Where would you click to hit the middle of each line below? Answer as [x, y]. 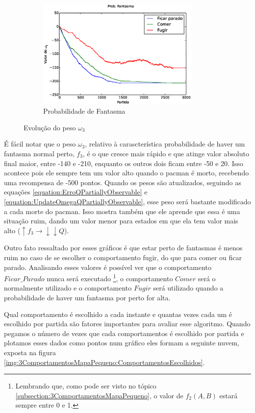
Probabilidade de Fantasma [84, 111]
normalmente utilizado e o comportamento [68, 288]
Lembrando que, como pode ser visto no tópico [86, 386]
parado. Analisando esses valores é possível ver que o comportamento [108, 267]
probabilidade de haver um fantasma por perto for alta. [87, 298]
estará [229, 395]
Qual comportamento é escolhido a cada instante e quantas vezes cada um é [118, 314]
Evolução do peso [50, 127]
